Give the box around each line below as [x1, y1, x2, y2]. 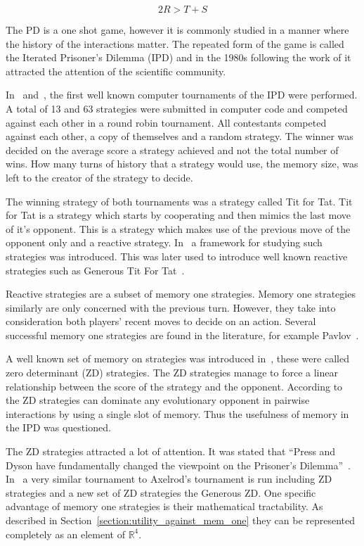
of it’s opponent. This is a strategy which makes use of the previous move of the [6, 221, 351, 236]
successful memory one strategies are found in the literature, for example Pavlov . [6, 327, 359, 342]
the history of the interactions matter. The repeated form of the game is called [6, 36, 344, 51]
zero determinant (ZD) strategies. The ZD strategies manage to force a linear [6, 365, 338, 380]
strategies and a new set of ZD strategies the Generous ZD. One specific [6, 485, 316, 500]
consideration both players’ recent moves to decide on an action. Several [6, 314, 316, 329]
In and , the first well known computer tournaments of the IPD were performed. [6, 87, 358, 102]
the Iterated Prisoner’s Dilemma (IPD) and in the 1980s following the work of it [6, 50, 351, 65]
